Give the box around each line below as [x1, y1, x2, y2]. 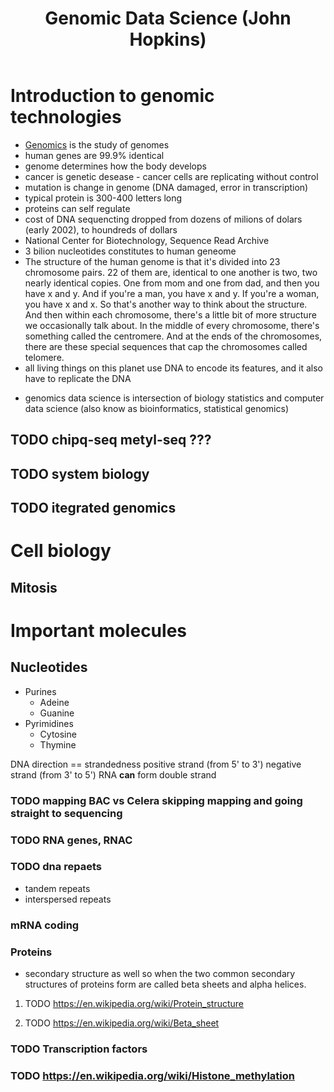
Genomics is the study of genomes [24, 138, 170, 151]
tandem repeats [24, 882, 91, 894]
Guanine [39, 707, 75, 719]
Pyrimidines [24, 717, 74, 729]
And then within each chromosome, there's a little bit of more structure [24, 308, 317, 321]
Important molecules [10, 619, 187, 642]
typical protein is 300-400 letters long [24, 192, 183, 204]
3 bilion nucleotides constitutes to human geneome [24, 245, 237, 257]
